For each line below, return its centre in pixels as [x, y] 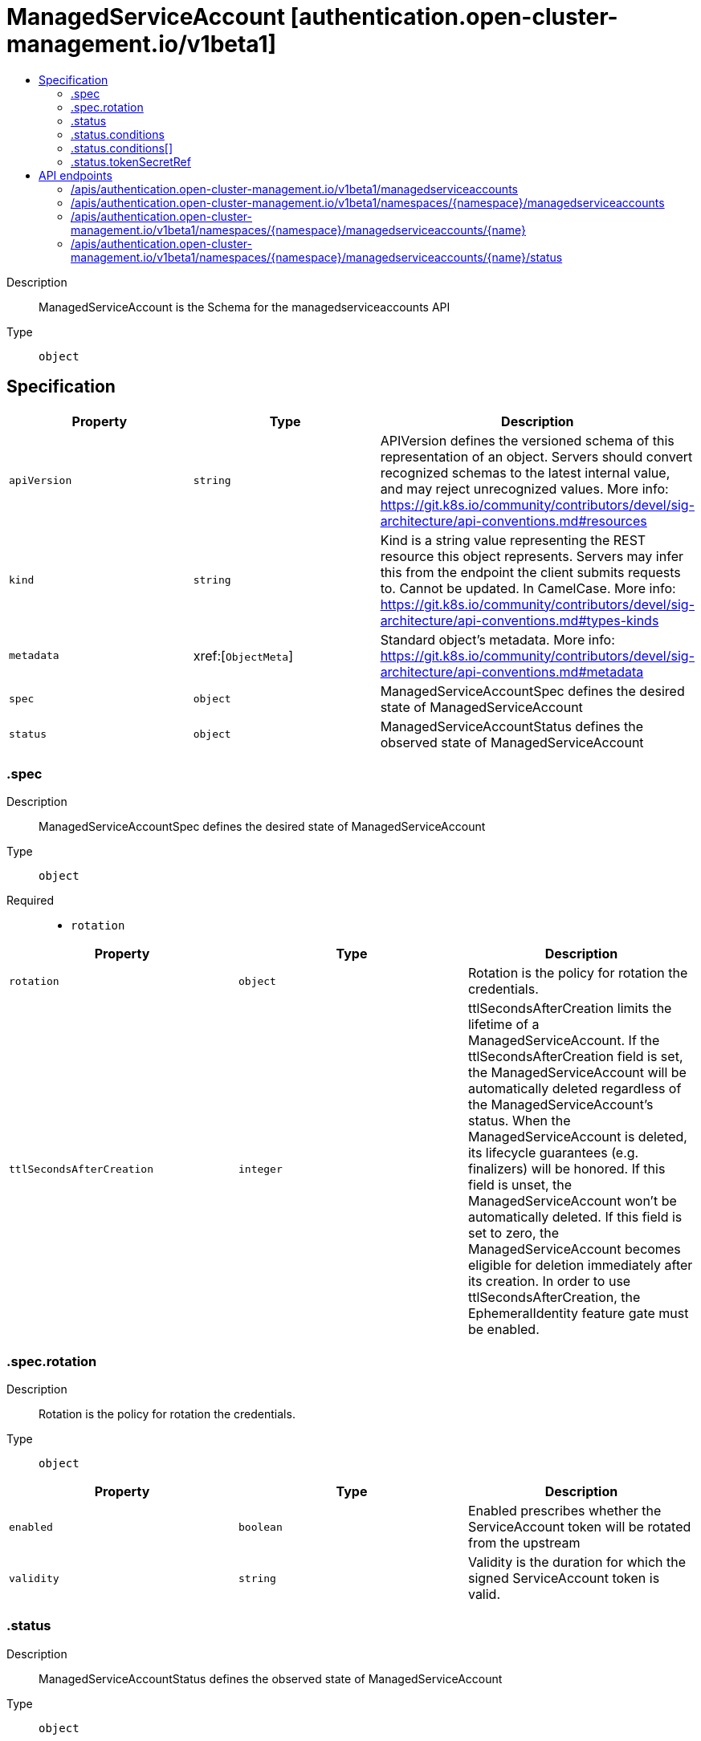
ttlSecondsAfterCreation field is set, [575, 1057]
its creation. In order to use [549, 1281]
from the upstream [524, 1543]
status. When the [519, 1121]
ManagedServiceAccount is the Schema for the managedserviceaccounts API [245, 307]
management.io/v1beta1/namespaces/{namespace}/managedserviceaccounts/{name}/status [317, 257]
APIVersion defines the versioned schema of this [527, 440]
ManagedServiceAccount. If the [564, 1041]
